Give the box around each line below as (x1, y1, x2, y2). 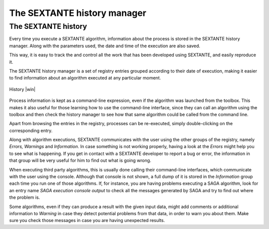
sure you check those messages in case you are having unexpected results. (9, 218, 165, 224)
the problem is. (9, 194, 40, 201)
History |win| (9, 86, 36, 92)
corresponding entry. (9, 127, 53, 134)
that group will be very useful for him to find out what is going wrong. (9, 157, 151, 163)
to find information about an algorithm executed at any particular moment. (9, 75, 161, 81)
